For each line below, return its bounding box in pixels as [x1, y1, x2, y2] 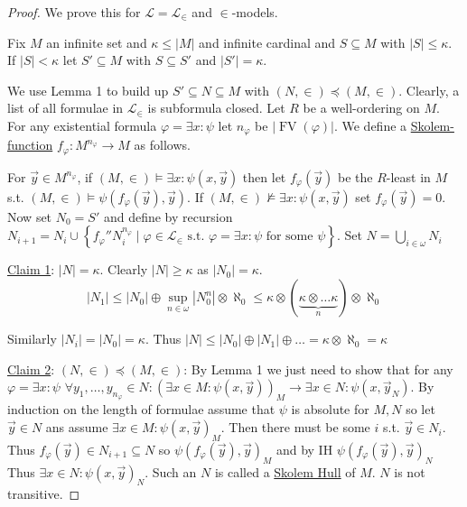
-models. [231, 3, 278, 21]
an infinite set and [46, 32, 147, 51]
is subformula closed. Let [147, 98, 285, 117]
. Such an [145, 462, 197, 481]
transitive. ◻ [7, 484, 80, 503]
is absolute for [291, 400, 369, 419]
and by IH [276, 439, 333, 458]
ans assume [45, 418, 108, 437]
